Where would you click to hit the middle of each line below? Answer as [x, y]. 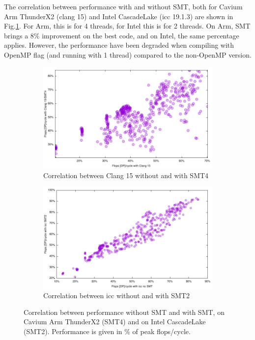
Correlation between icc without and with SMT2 [116, 295]
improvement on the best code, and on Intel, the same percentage [141, 35]
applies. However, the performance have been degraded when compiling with [119, 45]
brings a [16, 35]
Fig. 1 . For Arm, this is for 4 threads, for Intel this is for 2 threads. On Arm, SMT [127, 26]
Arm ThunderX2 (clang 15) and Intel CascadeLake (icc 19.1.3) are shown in [119, 16]
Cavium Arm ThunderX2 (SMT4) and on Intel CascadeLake [115, 322]
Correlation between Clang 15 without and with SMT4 [126, 175]
